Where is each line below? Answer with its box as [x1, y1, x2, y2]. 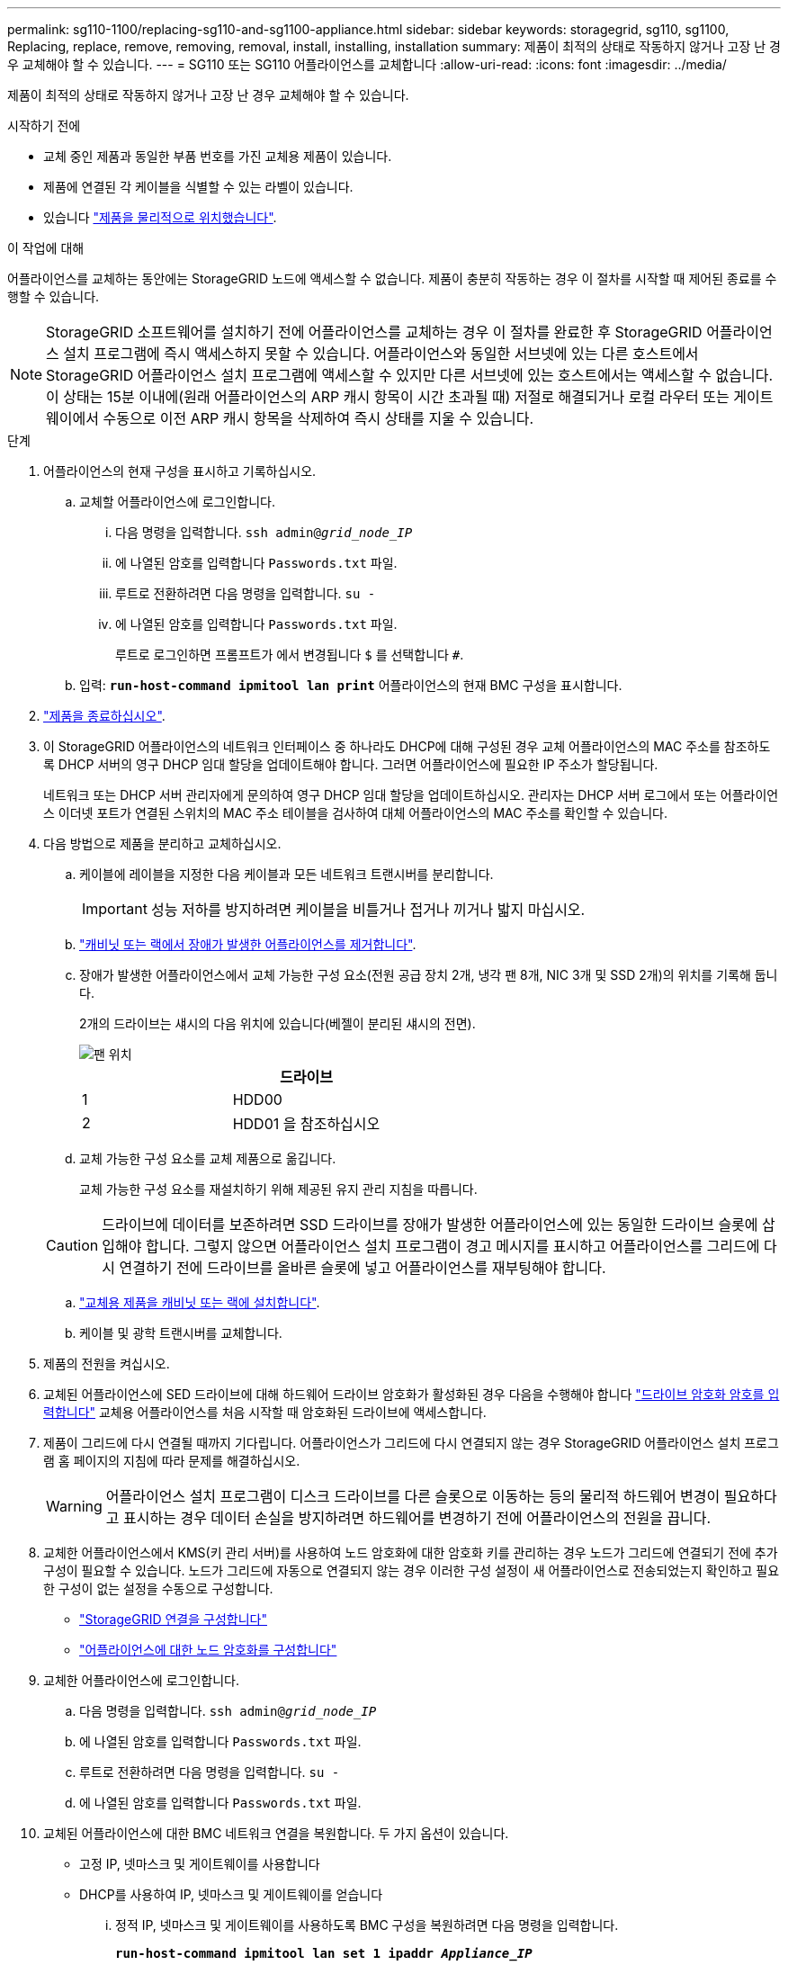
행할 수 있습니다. [7, 289, 100, 304]
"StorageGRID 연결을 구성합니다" [79, 1611, 267, 1627]
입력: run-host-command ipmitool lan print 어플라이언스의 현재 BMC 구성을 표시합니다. [79, 677, 622, 693]
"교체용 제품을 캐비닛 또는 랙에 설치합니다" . [79, 1295, 320, 1310]
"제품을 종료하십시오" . [43, 708, 166, 723]
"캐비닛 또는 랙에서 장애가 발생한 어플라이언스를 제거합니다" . [79, 937, 416, 952]
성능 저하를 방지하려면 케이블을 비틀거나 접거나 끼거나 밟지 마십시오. [150, 901, 586, 919]
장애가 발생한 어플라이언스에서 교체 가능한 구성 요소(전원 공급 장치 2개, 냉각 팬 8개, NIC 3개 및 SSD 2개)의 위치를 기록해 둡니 [79, 967, 778, 982]
